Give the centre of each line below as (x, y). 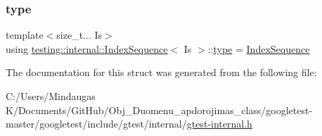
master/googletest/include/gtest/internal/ (96, 124)
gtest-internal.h (219, 124)
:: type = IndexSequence (259, 48)
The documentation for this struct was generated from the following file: (161, 72)
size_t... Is (79, 35)
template (25, 35)
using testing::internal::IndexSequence (87, 48)
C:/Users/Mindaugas (51, 96)
